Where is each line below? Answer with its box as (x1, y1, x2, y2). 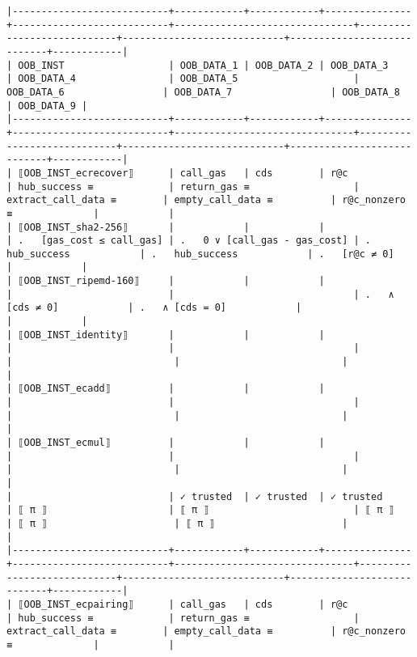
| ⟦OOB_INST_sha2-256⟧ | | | (6, 221, 325, 233)
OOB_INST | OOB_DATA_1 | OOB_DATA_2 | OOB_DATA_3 (18, 59, 389, 71)
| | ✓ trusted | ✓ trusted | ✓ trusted (6, 490, 383, 502)
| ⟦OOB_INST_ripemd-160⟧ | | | (6, 275, 325, 287)
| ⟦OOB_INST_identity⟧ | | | (6, 328, 325, 341)
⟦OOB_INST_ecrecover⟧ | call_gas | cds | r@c (18, 167, 348, 179)
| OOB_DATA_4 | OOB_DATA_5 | (6, 73, 360, 85)
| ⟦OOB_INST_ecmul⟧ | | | (6, 437, 325, 448)
